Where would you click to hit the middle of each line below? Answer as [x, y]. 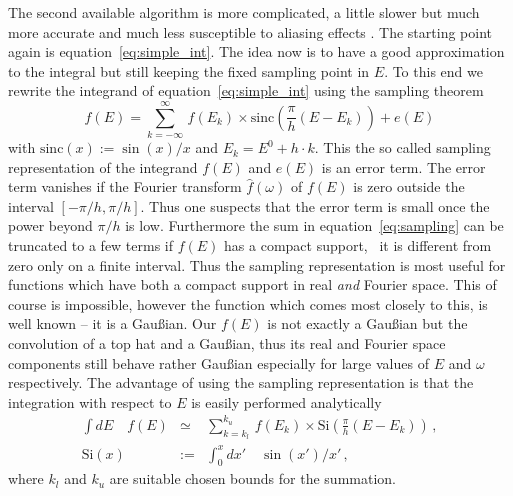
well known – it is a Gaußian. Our [112, 323]
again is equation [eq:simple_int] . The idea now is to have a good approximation [256, 51]
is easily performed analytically [286, 401]
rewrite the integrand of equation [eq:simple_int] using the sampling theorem [246, 90]
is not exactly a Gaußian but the [367, 323]
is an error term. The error [403, 166]
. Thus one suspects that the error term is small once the [315, 205]
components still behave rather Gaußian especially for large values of [218, 362]
